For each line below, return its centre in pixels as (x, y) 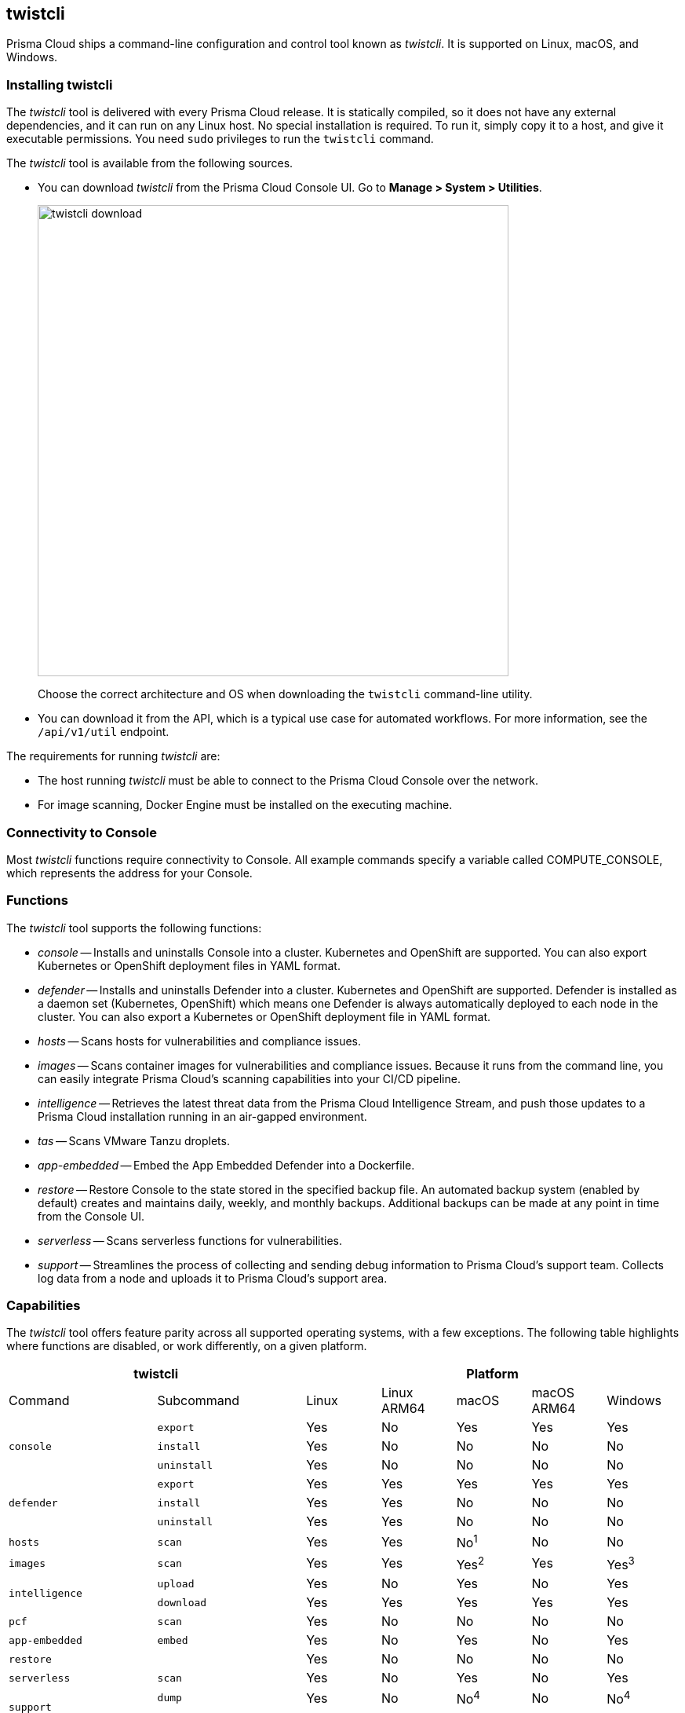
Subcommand (199, 1401)
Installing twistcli (60, 84)
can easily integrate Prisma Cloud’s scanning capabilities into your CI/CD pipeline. (249, 1078)
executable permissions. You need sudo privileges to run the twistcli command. (220, 139)
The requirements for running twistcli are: (113, 756)
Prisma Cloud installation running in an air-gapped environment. (202, 1116)
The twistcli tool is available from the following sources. (150, 163)
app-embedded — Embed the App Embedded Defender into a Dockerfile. (226, 1165)
